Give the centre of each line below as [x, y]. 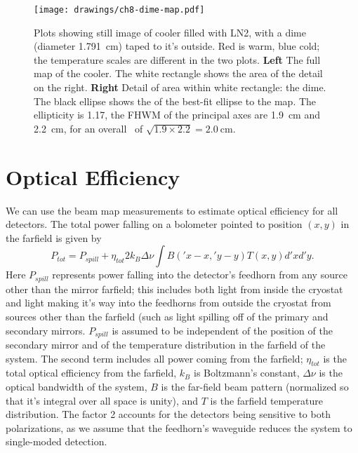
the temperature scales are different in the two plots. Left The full [177, 59]
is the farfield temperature [267, 400]
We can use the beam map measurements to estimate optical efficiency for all [172, 210]
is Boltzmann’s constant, [246, 373]
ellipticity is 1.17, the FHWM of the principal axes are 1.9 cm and [177, 115]
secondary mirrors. [46, 330]
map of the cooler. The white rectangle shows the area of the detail [178, 73]
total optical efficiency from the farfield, [91, 373]
